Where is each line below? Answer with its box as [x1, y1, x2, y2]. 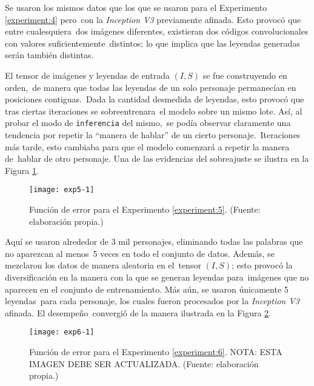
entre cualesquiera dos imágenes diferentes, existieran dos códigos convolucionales [5, 25, 309, 38]
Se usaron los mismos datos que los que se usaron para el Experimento [5, 1, 267, 13]
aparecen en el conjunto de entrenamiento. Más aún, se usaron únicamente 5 [5, 282, 289, 295]
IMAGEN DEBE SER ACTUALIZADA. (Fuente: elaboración [29, 357, 259, 370]
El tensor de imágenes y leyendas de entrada [5, 68, 170, 81]
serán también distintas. [5, 48, 94, 61]
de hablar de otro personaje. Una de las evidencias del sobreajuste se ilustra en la [5, 152, 309, 165]
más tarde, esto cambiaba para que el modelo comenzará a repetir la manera [5, 140, 290, 153]
